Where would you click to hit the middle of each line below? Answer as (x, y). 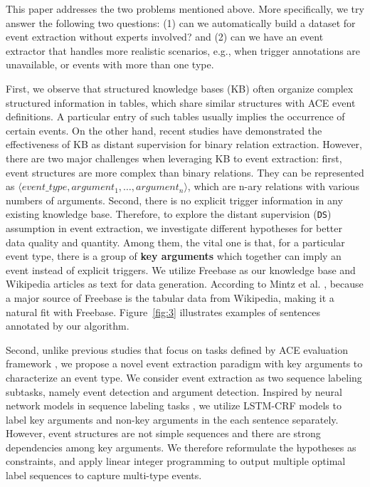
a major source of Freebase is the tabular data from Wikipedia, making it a (170, 297)
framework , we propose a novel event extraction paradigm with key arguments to (184, 363)
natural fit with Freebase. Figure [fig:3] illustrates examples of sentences (163, 311)
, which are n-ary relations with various (273, 186)
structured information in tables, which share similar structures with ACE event (181, 102)
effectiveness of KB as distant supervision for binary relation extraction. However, (184, 144)
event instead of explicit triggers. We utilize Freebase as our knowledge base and (181, 269)
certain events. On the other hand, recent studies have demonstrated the (164, 130)
